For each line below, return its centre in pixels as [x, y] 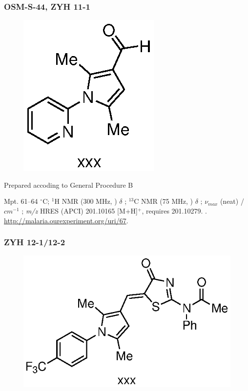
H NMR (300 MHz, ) [86, 201]
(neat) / [232, 201]
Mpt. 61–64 [21, 201]
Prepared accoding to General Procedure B [69, 185]
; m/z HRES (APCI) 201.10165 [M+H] [80, 211]
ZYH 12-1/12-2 [35, 242]
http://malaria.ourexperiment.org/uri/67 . [66, 220]
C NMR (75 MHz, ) [164, 201]
